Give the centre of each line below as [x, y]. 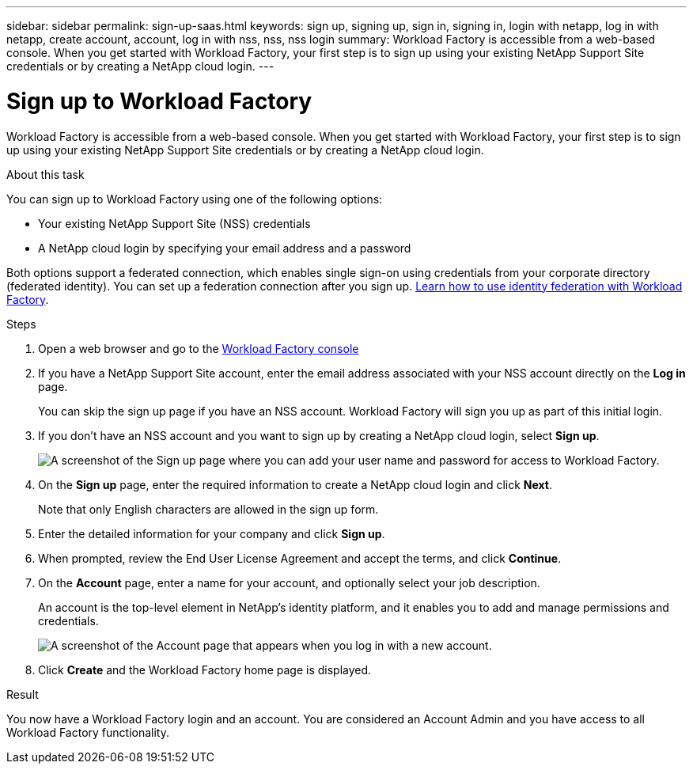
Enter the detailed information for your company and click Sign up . [212, 533]
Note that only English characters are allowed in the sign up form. [208, 509]
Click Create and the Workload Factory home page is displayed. [205, 669]
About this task [45, 174]
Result [23, 694]
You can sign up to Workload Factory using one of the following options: [195, 199]
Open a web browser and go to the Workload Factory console [199, 348]
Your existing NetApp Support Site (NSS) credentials [174, 223]
